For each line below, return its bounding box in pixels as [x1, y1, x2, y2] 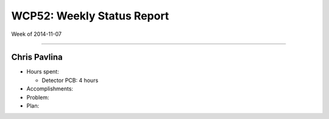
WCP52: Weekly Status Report [11, 9, 169, 22]
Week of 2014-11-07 [11, 30, 62, 38]
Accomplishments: [26, 85, 73, 92]
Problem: [26, 93, 49, 101]
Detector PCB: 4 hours [41, 76, 99, 84]
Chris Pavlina [11, 52, 63, 63]
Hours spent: [26, 68, 59, 75]
